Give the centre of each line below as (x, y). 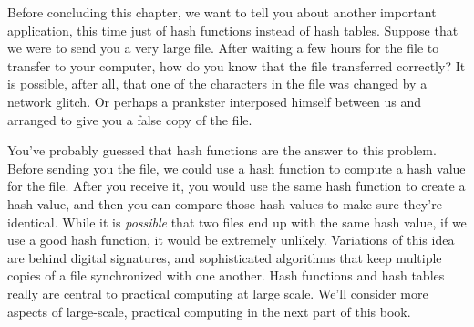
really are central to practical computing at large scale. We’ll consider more (218, 293)
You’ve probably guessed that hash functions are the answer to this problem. (222, 150)
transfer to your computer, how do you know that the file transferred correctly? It (237, 65)
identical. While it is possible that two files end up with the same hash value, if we (237, 222)
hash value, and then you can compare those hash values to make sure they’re (225, 203)
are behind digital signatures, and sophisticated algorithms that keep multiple (225, 257)
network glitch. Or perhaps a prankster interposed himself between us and (215, 101)
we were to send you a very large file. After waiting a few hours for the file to (223, 48)
